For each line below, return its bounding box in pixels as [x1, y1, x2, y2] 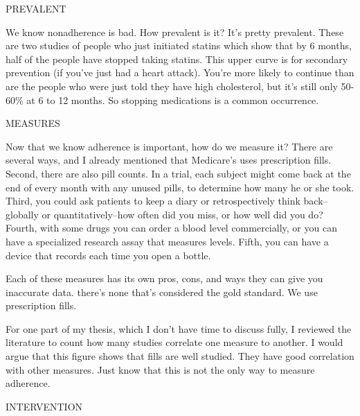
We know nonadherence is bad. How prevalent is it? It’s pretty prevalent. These [6, 24, 344, 39]
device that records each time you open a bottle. [6, 248, 211, 262]
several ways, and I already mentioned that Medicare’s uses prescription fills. [6, 153, 332, 167]
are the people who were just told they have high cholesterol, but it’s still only [6, 78, 338, 93]
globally [6, 207, 39, 221]
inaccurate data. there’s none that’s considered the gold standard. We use [6, 284, 318, 299]
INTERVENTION [6, 399, 83, 413]
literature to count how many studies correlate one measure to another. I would [6, 335, 343, 349]
